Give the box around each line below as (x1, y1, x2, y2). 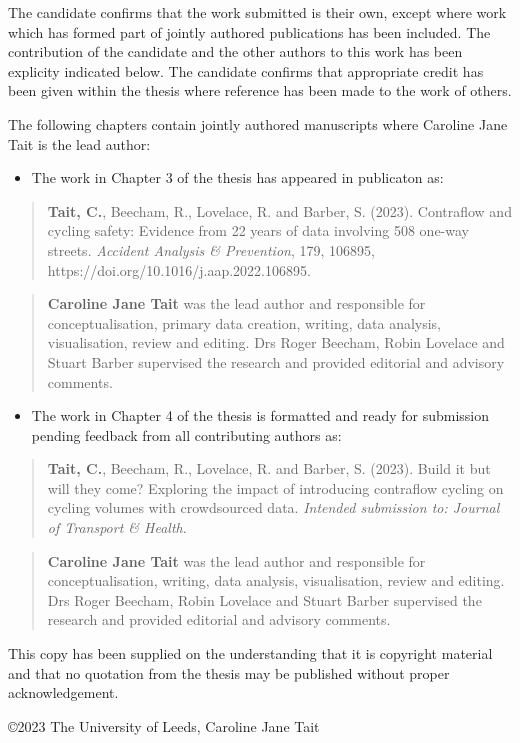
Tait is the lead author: (8, 133, 151, 154)
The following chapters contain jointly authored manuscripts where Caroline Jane (8, 113, 508, 134)
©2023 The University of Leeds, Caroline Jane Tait (8, 715, 320, 736)
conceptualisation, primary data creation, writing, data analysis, (47, 312, 442, 333)
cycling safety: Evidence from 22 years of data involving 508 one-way (47, 220, 469, 241)
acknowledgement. (8, 682, 119, 703)
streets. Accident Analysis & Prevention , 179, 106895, (47, 239, 375, 260)
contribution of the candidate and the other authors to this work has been (8, 41, 463, 62)
